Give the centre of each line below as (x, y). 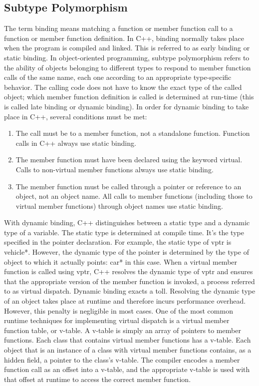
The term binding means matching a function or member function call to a (119, 28)
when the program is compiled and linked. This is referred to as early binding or (127, 48)
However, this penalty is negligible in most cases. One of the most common (119, 310)
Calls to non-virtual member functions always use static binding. (115, 169)
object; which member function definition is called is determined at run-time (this (129, 97)
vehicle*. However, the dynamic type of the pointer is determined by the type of (127, 252)
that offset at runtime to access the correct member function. (98, 379)
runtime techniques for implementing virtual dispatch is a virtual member (117, 320)
